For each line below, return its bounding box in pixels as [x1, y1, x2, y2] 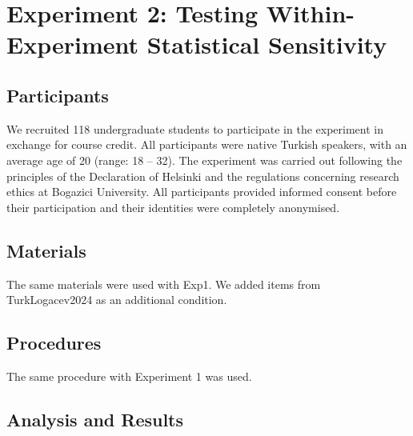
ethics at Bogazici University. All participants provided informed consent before [6, 183, 397, 200]
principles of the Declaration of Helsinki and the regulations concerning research [6, 167, 399, 184]
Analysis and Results [6, 406, 184, 431]
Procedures [6, 330, 102, 355]
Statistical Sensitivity [146, 28, 387, 61]
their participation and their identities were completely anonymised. [6, 198, 340, 215]
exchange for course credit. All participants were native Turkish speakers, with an [6, 136, 407, 153]
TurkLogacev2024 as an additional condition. [6, 291, 227, 308]
